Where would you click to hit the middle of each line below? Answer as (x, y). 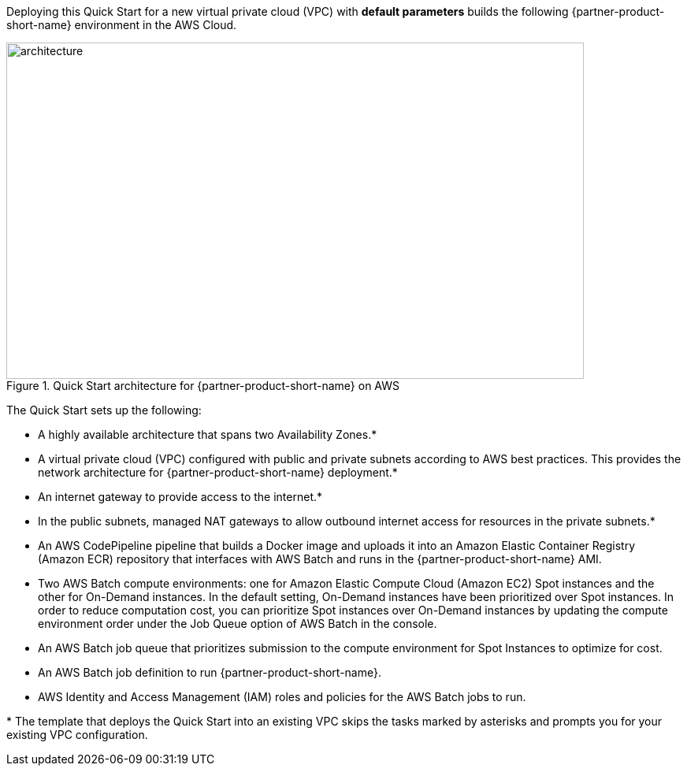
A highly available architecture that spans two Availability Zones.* (208, 434)
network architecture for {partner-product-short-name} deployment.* (218, 472)
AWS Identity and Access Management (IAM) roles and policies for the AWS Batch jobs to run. (282, 697)
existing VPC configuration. (77, 735)
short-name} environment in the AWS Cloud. (122, 25)
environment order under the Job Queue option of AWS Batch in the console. (238, 624)
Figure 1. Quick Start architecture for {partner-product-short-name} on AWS (203, 386)
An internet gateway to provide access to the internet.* (180, 497)
